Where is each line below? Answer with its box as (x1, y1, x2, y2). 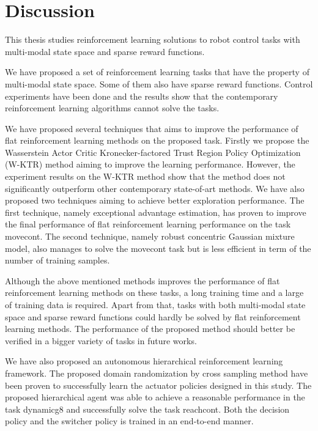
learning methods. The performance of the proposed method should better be (5, 322, 295, 335)
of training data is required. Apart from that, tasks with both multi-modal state (5, 298, 306, 311)
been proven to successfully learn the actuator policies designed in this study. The (5, 378, 312, 391)
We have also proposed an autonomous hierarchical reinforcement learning (5, 355, 283, 367)
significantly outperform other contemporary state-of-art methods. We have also (5, 182, 305, 194)
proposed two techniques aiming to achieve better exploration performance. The (5, 194, 305, 207)
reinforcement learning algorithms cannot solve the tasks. (5, 101, 220, 114)
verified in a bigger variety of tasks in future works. (5, 334, 197, 347)
